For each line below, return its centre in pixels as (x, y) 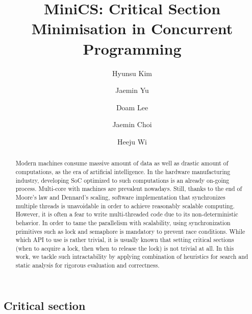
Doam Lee (132, 107)
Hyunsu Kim (132, 73)
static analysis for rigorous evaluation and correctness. (87, 265)
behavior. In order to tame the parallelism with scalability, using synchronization (123, 222)
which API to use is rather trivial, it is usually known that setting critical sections (125, 240)
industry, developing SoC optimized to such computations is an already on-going (122, 180)
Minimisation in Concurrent (132, 28)
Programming (132, 48)
